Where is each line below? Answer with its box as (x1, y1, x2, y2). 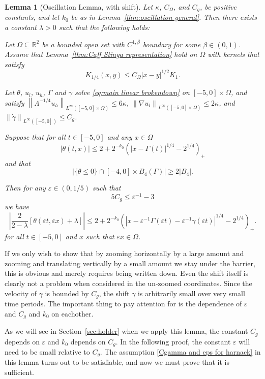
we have (5, 201, 29, 212)
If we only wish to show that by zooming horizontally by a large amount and (5, 248, 244, 259)
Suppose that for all (5, 132, 66, 142)
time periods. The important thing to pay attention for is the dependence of (5, 298, 242, 309)
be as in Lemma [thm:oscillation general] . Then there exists (71, 12, 257, 22)
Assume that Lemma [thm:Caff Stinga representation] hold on (5, 49, 197, 59)
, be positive (199, 2, 237, 12)
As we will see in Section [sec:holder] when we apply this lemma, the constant (5, 326, 248, 336)
